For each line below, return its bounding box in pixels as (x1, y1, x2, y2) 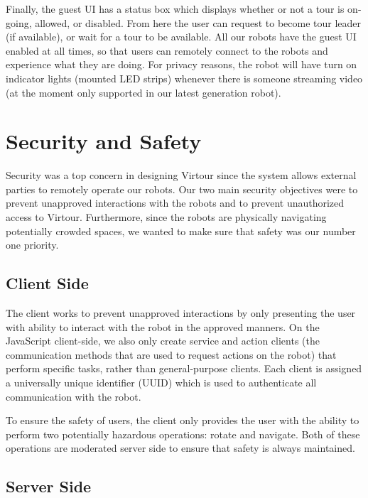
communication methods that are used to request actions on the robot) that (6, 347, 337, 362)
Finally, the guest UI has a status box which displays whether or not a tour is (6, 1, 345, 16)
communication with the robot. (6, 389, 141, 404)
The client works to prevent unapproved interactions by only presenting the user (6, 305, 356, 320)
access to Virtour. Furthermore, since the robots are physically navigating (6, 210, 327, 224)
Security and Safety (6, 126, 202, 156)
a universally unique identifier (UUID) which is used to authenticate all (6, 375, 317, 390)
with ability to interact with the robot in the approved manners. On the (6, 319, 320, 334)
